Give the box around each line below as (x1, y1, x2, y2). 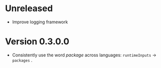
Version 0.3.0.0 (5, 36, 70, 47)
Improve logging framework (12, 19, 68, 25)
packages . (12, 57, 33, 63)
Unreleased (5, 3, 53, 14)
